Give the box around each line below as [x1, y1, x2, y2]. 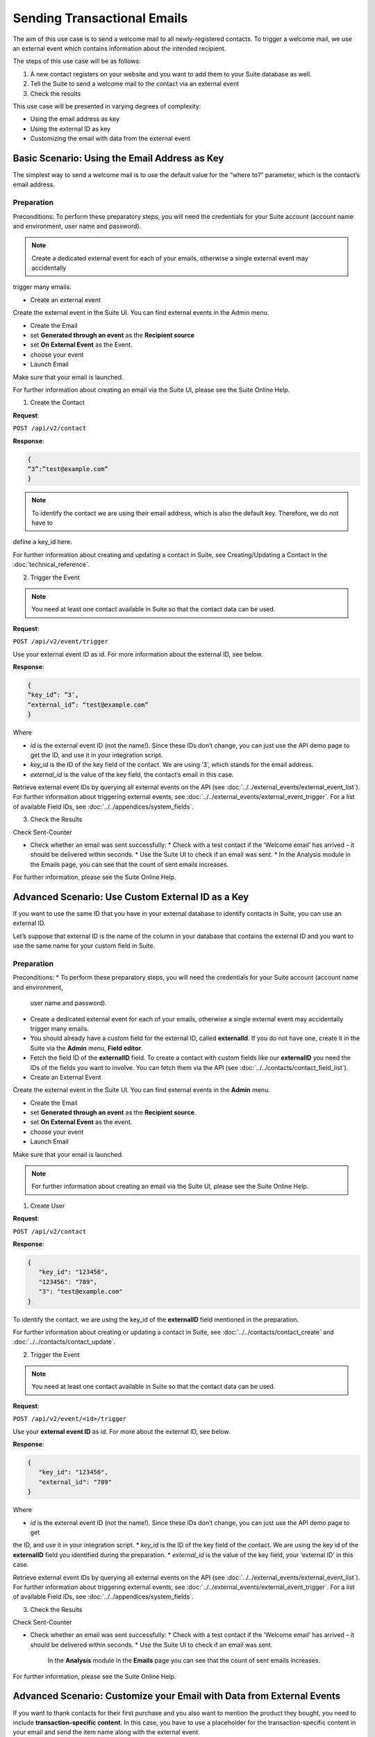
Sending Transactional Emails [12, 10, 188, 26]
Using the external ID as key [30, 124, 111, 133]
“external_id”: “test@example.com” [27, 700, 149, 709]
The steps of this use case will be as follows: [12, 57, 142, 65]
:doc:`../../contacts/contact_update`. [12, 1337, 116, 1346]
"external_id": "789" [38, 1478, 112, 1486]
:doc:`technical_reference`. [12, 560, 90, 569]
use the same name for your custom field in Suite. [12, 941, 156, 950]
